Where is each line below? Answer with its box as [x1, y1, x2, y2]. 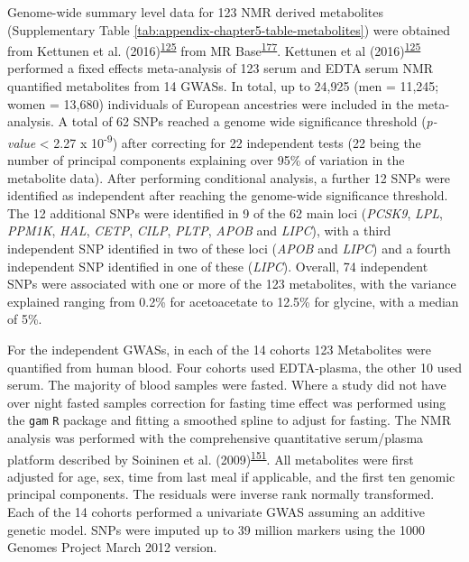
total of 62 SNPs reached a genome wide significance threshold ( [71, 112, 427, 131]
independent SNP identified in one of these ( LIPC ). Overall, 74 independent [7, 256, 428, 275]
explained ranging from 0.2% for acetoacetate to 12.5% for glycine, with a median [7, 291, 459, 310]
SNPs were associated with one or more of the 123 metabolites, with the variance [7, 274, 456, 293]
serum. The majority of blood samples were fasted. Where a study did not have [7, 375, 446, 394]
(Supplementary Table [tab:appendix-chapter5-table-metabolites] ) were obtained [7, 20, 451, 39]
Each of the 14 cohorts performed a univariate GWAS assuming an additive [7, 502, 426, 521]
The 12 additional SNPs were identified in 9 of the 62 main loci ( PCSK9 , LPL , [7, 203, 443, 222]
